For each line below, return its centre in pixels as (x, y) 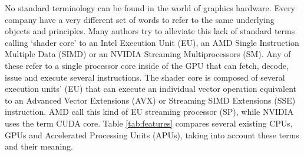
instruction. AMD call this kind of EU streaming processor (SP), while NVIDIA (149, 112)
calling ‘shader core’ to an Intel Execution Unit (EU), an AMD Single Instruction (152, 42)
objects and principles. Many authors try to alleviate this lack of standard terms (150, 31)
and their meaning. (39, 146)
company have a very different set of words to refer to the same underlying (140, 19)
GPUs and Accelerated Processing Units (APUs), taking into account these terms (152, 135)
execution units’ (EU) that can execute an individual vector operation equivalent (151, 89)
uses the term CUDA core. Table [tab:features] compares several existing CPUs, (149, 123)
